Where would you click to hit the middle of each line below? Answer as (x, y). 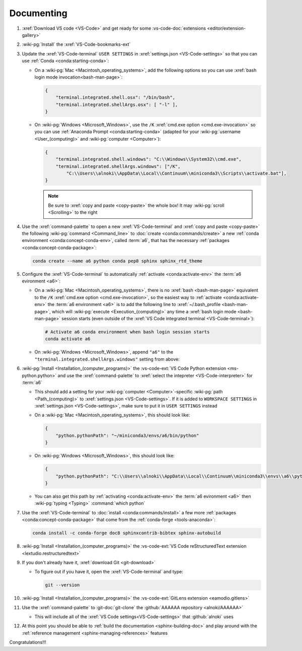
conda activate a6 (68, 339)
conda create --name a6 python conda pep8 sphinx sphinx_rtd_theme (118, 261)
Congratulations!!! (28, 642)
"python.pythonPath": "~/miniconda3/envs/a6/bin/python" (127, 435)
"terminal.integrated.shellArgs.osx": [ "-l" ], (117, 104)
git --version (62, 585)
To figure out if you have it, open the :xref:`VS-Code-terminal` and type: (109, 572)
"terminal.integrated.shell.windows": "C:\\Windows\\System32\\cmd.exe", (148, 159)
